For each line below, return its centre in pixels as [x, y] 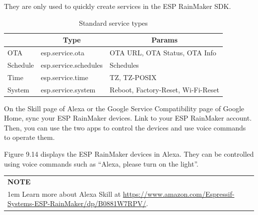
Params [164, 40]
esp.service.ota [63, 53]
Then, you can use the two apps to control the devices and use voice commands [125, 127]
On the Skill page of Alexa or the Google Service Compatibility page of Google [124, 108]
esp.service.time [64, 77]
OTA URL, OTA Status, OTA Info [163, 53]
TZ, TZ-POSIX [133, 77]
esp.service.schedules [72, 64]
